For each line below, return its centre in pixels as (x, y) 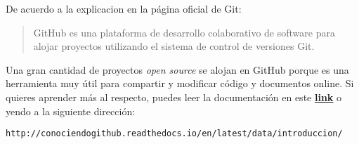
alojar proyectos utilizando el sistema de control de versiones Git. (174, 46)
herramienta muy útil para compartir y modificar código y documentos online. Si (180, 83)
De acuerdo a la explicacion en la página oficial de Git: (124, 8)
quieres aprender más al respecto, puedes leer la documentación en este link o (174, 97)
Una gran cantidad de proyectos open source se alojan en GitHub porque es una (177, 69)
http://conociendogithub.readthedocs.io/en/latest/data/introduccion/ (174, 134)
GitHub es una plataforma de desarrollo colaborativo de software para (184, 32)
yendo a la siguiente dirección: (71, 111)
